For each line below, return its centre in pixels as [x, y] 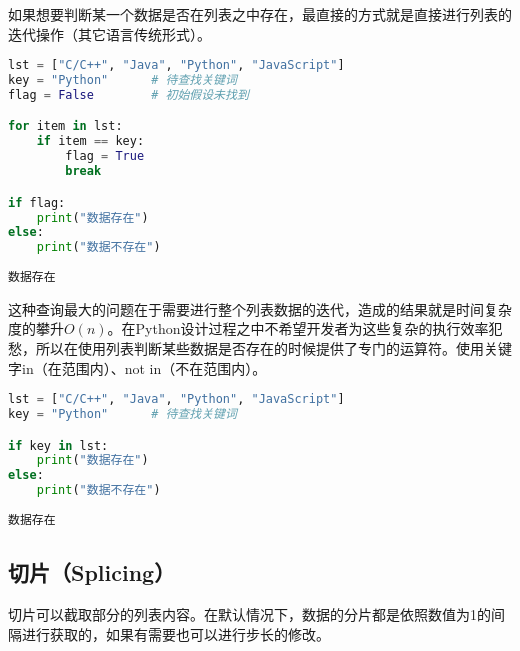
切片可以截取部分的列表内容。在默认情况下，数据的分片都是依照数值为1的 [249, 613]
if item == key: [90, 141]
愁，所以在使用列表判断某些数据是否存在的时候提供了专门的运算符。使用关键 [260, 347]
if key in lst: [58, 445]
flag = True [105, 156]
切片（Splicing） [92, 572]
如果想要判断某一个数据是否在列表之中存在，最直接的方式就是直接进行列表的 [260, 14]
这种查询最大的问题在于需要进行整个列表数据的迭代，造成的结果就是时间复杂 [260, 308]
